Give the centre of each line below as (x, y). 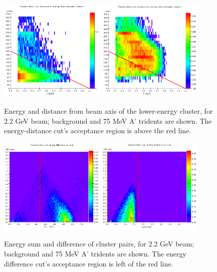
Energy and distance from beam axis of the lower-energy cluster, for (109, 110)
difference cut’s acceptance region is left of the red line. (89, 263)
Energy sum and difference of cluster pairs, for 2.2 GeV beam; (99, 244)
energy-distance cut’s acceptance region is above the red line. (98, 130)
